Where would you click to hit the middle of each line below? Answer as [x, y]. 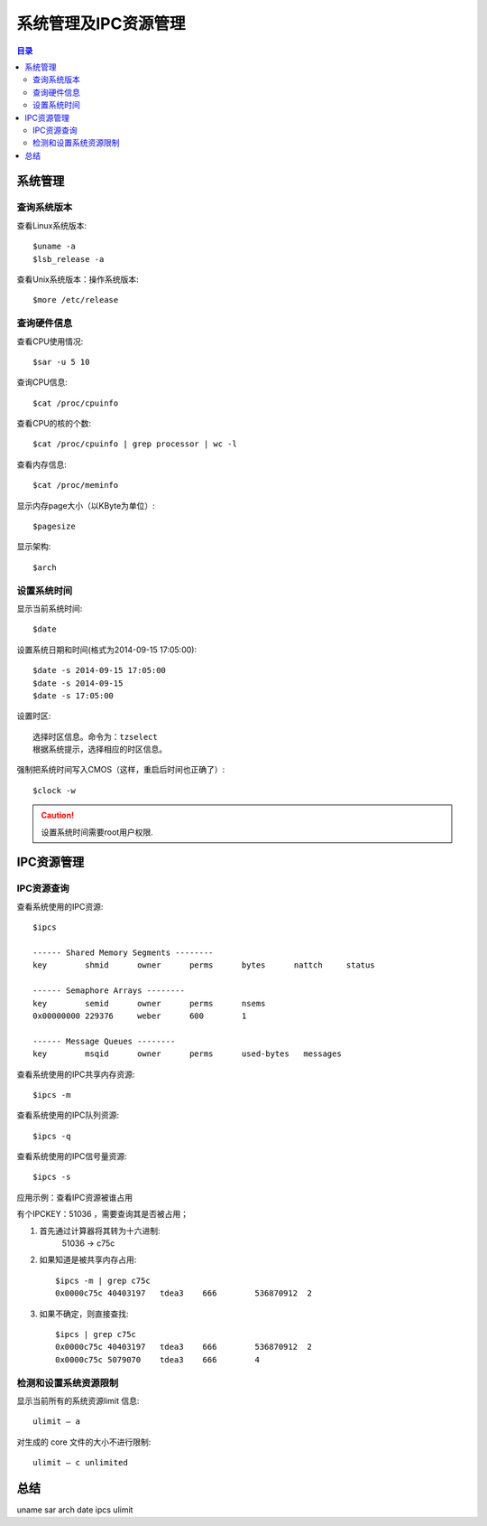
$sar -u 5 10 [61, 362]
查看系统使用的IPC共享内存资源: [76, 1074]
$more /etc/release [76, 300]
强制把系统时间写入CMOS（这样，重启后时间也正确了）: [121, 770]
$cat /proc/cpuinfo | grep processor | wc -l [135, 444]
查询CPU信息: [42, 382]
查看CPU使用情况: [50, 341]
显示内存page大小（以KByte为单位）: [86, 505]
